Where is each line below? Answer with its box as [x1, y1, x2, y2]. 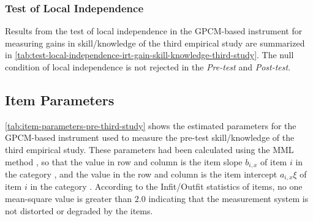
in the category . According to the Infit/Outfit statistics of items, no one [30, 180, 303, 193]
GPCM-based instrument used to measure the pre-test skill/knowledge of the [5, 131, 295, 144]
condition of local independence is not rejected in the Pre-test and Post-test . [5, 61, 291, 73]
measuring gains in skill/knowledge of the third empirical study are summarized [5, 36, 305, 49]
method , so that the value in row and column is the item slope [5, 155, 243, 168]
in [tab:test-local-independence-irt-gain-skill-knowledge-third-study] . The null [5, 48, 294, 61]
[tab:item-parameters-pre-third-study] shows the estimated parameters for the [5, 119, 296, 132]
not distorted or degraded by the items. [5, 204, 153, 217]
